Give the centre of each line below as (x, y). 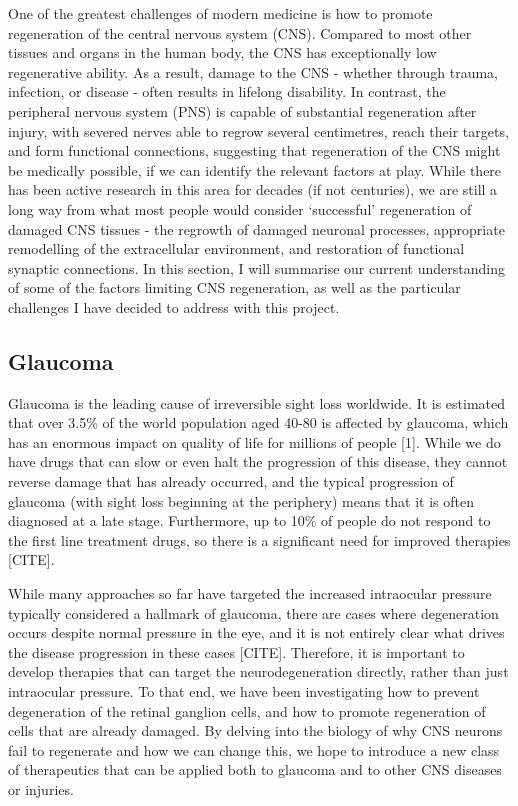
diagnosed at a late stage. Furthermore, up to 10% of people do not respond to (249, 520)
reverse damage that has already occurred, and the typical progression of (231, 481)
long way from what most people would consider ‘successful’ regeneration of (240, 208)
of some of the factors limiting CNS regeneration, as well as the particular (234, 287)
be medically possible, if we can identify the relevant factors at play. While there (255, 169)
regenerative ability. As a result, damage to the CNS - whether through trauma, (253, 71)
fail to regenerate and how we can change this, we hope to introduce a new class (254, 749)
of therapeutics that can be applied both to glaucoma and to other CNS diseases (255, 769)
